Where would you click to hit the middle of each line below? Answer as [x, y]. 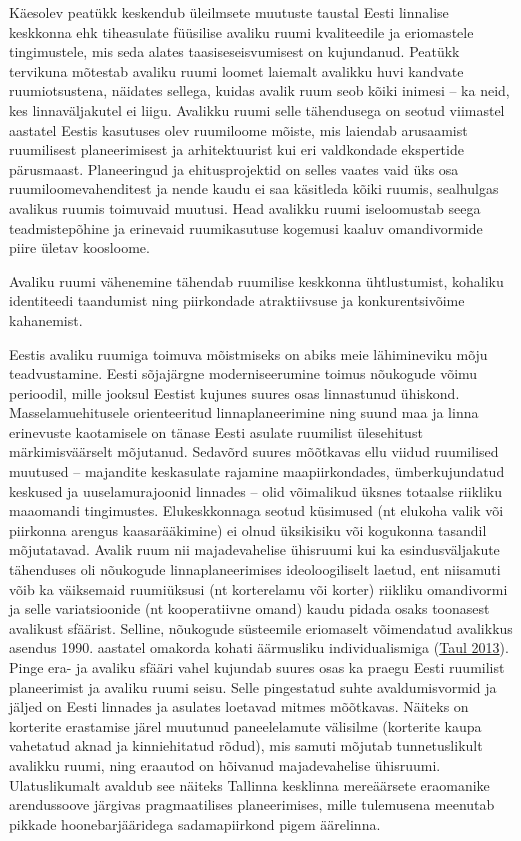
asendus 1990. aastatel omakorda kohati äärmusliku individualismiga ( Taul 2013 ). [259, 647]
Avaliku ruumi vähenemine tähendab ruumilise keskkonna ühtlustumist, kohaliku [256, 280]
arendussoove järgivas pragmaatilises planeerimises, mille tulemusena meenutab [252, 804]
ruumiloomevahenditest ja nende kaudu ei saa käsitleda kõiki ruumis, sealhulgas [254, 188]
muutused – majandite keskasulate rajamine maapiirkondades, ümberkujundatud [257, 471]
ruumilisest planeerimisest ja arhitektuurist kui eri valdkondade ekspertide [236, 149]
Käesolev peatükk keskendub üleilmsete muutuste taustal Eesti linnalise [229, 12]
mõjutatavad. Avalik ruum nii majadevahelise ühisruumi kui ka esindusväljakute [254, 549]
